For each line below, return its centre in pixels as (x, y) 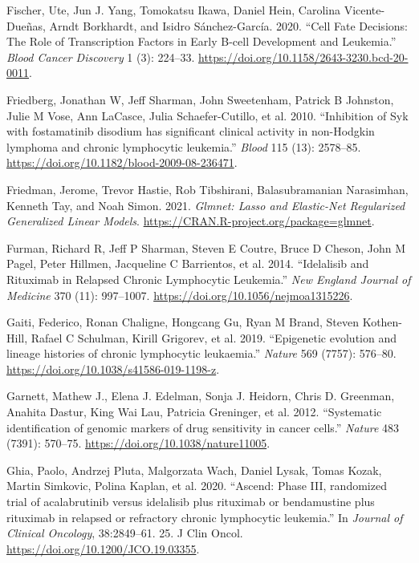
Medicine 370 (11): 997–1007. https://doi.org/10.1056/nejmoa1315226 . (180, 295)
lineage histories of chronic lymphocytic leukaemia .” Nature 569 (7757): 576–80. (201, 353)
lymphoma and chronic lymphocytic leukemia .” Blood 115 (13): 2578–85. (184, 146)
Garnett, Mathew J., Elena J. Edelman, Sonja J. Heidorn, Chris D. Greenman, (201, 396)
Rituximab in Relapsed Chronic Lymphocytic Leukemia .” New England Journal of (209, 279)
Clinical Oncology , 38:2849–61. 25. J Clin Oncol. (125, 533)
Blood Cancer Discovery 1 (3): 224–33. (101, 57)
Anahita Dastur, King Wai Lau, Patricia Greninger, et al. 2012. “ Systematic (194, 412)
